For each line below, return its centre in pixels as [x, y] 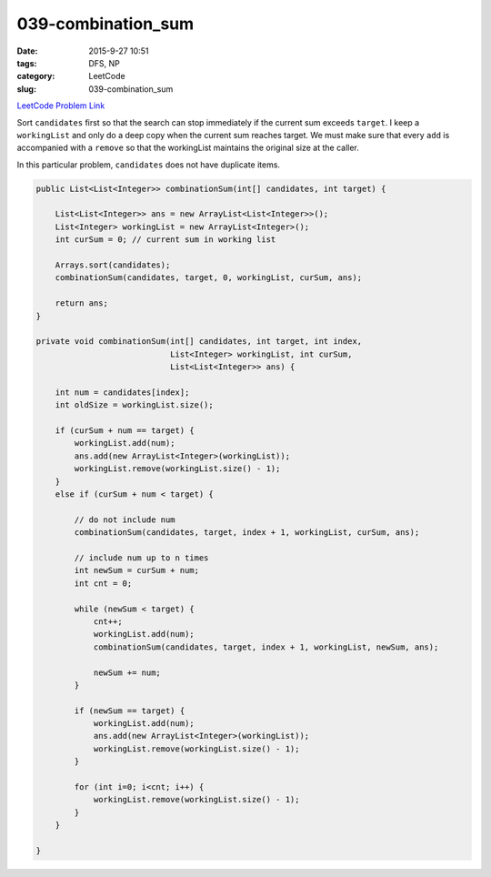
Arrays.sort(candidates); [113, 265]
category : [36, 76]
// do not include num [125, 519]
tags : [27, 63]
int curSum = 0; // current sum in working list [165, 240]
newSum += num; [127, 672]
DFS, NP [104, 63]
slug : [26, 89]
